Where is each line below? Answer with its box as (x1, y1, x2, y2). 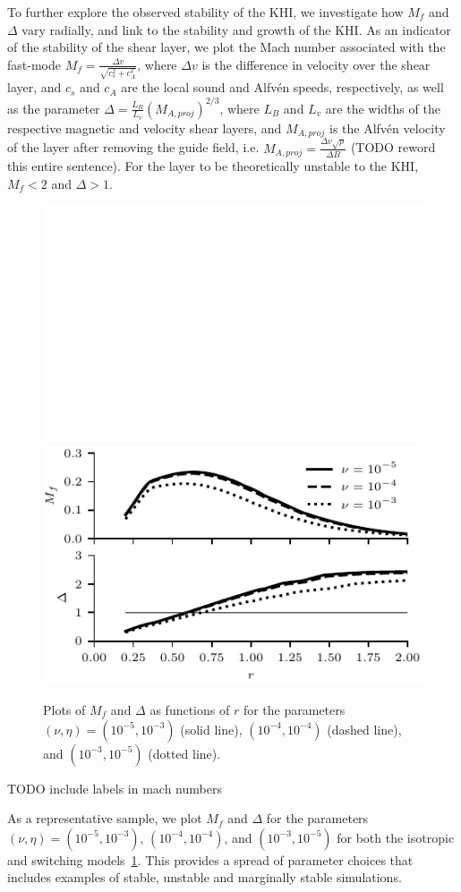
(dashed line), (327, 719, 402, 738)
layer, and (7, 78, 62, 97)
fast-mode (7, 55, 61, 73)
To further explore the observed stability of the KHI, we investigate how (7, 3, 404, 21)
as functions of (149, 700, 230, 718)
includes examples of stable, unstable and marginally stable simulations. (7, 868, 402, 887)
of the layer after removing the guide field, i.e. (7, 138, 260, 157)
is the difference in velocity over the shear (201, 55, 431, 73)
